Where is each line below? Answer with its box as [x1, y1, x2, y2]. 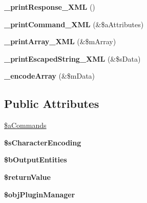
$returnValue [4, 171, 51, 182]
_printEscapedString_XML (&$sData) [4, 53, 141, 64]
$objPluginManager [4, 189, 75, 199]
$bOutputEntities [4, 154, 67, 165]
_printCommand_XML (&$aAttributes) [4, 19, 144, 29]
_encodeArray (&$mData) [4, 70, 95, 81]
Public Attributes [4, 96, 99, 112]
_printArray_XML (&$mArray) [4, 36, 116, 47]
